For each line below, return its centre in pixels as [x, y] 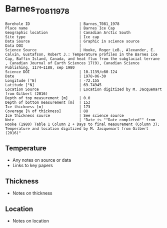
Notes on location [30, 221]
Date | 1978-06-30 [56, 76]
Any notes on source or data [42, 160]
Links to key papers [33, 166]
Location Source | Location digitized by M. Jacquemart [84, 89]
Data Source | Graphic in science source [72, 41]
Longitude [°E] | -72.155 [52, 80]
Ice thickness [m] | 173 [48, 107]
